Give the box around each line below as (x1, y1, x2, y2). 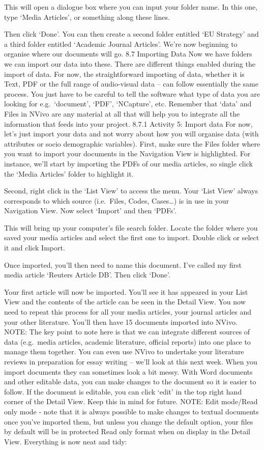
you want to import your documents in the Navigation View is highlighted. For (4, 148, 251, 159)
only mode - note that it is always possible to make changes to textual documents (4, 406, 259, 416)
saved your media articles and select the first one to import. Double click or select (4, 232, 259, 243)
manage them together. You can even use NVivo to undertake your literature (4, 346, 244, 357)
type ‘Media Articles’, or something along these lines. (4, 11, 170, 22)
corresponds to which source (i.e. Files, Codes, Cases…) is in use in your (4, 195, 229, 206)
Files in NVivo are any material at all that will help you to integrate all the (4, 108, 240, 119)
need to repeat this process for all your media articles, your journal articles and (4, 306, 252, 317)
